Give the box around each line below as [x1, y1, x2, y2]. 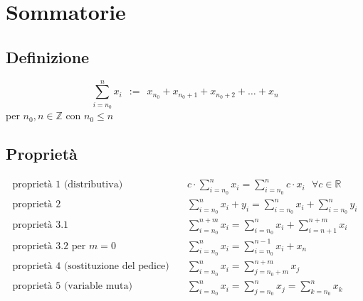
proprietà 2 [12, 199, 61, 210]
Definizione [6, 45, 90, 67]
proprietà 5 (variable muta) [12, 281, 132, 292]
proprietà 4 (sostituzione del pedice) [12, 261, 169, 272]
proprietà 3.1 [12, 219, 69, 230]
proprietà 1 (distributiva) [12, 180, 123, 190]
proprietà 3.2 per [12, 241, 86, 251]
